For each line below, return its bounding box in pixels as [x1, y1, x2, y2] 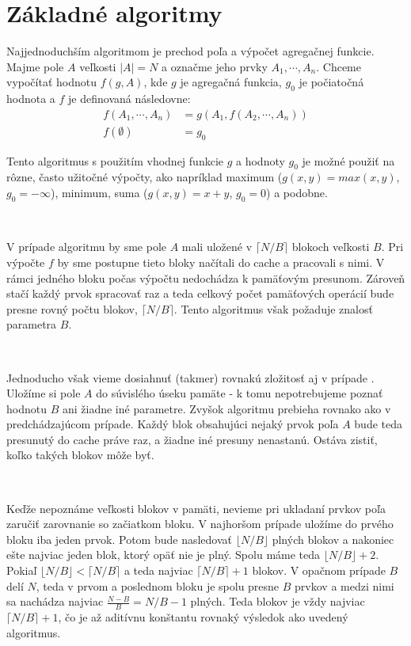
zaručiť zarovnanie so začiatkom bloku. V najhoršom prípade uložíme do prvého [6, 515, 394, 532]
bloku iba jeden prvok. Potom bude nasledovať [6, 530, 233, 547]
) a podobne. [266, 184, 328, 200]
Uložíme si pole [6, 385, 81, 401]
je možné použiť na [302, 152, 395, 169]
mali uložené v [181, 238, 253, 255]
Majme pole [6, 58, 64, 74]
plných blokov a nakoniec [272, 530, 394, 547]
